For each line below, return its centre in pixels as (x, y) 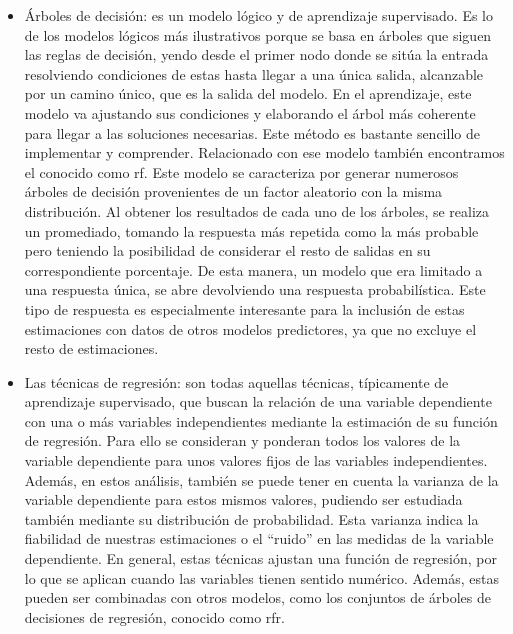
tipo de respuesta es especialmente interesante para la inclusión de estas (244, 308)
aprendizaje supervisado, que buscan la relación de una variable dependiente (258, 401)
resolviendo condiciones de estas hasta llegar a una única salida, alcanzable (254, 73)
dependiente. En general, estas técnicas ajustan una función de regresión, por (260, 558)
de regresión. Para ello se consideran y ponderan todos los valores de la (242, 440)
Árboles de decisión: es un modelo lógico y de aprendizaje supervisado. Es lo (259, 15)
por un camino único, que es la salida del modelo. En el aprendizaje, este (248, 93)
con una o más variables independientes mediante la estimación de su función (261, 420)
